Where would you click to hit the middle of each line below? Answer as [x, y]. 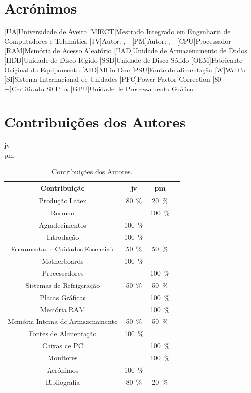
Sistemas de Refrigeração [63, 285]
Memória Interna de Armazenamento [63, 321]
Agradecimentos [63, 224]
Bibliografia [63, 382]
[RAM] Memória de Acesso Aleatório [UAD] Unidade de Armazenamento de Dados [126, 50]
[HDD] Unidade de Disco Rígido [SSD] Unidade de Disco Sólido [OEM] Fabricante [124, 60]
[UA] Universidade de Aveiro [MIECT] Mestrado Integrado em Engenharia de [117, 31]
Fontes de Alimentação [63, 333]
